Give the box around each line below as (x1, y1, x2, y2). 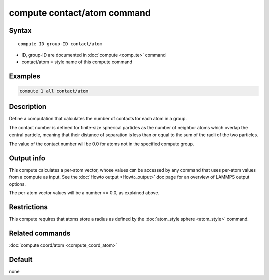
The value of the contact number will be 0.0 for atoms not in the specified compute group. (9, 141, 194, 147)
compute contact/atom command (9, 7, 151, 18)
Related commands (9, 229, 71, 237)
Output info (9, 154, 46, 162)
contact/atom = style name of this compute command (21, 59, 132, 65)
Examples (9, 72, 41, 81)
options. (9, 181, 26, 187)
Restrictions (9, 203, 48, 211)
